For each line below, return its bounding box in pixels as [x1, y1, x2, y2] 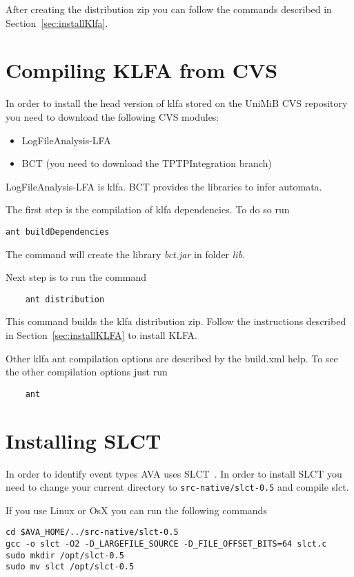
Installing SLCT [6, 426, 161, 454]
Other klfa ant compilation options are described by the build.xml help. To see [6, 351, 338, 365]
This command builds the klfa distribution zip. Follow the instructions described [6, 314, 346, 329]
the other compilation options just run [6, 364, 168, 379]
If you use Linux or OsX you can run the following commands [6, 502, 267, 517]
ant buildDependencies [6, 226, 110, 237]
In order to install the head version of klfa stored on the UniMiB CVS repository [6, 96, 348, 110]
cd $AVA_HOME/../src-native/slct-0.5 [6, 527, 179, 538]
